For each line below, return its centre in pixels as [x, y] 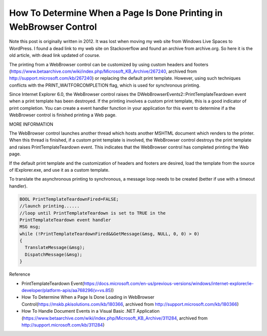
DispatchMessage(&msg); [54, 254]
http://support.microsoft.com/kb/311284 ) [63, 325]
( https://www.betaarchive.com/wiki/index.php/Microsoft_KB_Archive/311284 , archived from [114, 318]
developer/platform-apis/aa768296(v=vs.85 [66, 290]
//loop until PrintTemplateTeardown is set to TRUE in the [92, 213]
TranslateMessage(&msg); [55, 248]
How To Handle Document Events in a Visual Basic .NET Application [91, 311]
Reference [20, 274]
